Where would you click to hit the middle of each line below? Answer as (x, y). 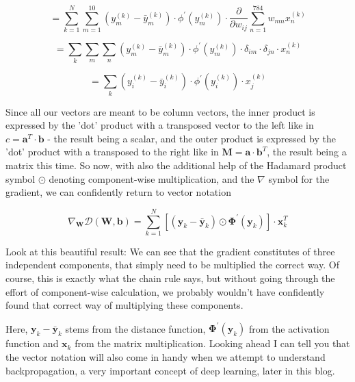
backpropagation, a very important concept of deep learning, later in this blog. (170, 370)
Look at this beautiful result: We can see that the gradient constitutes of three (170, 251)
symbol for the (299, 178)
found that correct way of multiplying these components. (124, 305)
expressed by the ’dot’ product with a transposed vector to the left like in (160, 125)
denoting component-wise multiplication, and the (152, 178)
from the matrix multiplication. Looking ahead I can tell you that (212, 343)
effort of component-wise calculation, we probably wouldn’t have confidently (165, 291)
